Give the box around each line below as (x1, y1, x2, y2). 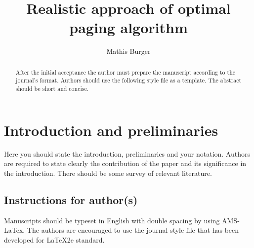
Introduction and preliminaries (4, 120, 218, 140)
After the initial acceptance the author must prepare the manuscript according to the (15, 68, 236, 76)
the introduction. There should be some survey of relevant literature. (4, 167, 212, 178)
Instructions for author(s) (4, 192, 138, 207)
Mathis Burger (106, 46, 151, 56)
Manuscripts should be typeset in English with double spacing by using (4, 215, 220, 225)
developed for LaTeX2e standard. (4, 234, 105, 245)
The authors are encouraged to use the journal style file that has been (27, 225, 239, 235)
